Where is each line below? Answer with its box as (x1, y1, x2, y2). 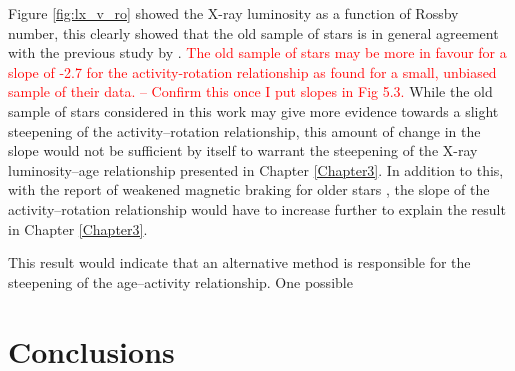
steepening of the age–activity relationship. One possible (8, 271, 353, 292)
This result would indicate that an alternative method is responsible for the (8, 252, 471, 273)
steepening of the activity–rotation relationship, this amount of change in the (8, 120, 481, 141)
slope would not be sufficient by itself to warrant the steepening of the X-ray (8, 140, 478, 161)
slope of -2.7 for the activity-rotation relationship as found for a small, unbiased (8, 61, 497, 82)
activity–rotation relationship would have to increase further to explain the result (8, 198, 506, 219)
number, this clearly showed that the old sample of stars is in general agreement (8, 22, 499, 43)
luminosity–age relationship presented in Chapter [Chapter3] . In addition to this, (8, 159, 504, 180)
